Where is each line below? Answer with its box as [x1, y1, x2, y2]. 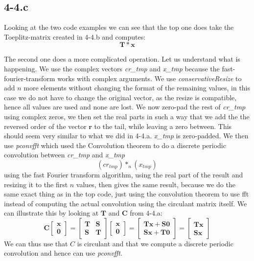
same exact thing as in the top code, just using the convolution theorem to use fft [4, 189, 249, 199]
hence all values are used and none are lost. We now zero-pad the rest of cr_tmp [4, 102, 246, 112]
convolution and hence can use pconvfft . [4, 248, 122, 258]
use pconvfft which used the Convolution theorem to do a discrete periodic [4, 140, 226, 150]
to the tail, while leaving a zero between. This [94, 121, 232, 131]
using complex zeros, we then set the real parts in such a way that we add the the [4, 111, 250, 121]
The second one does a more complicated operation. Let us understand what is [4, 54, 240, 64]
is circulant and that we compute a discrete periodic [77, 238, 233, 248]
